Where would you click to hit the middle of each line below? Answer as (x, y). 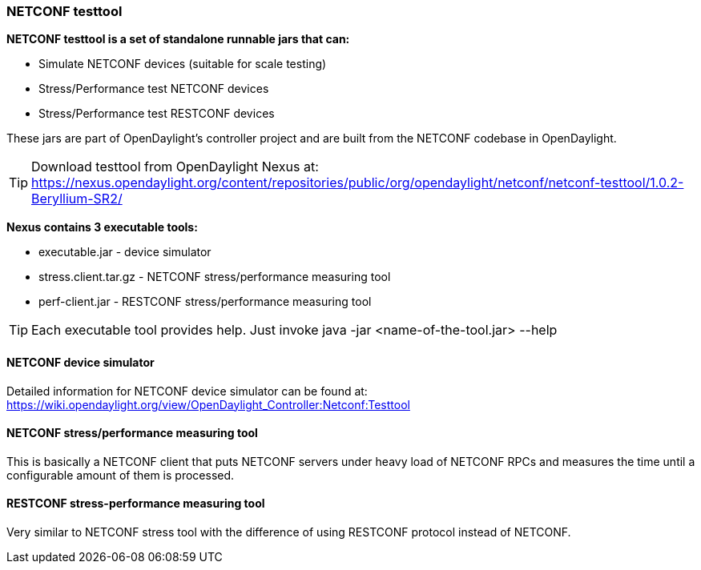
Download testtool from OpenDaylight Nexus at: (175, 167)
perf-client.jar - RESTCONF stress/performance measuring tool (205, 302)
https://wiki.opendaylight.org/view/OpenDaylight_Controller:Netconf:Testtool (208, 404)
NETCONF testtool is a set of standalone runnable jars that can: (178, 39)
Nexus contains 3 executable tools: (102, 227)
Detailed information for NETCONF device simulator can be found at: (187, 391)
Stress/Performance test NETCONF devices (154, 89)
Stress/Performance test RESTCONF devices (157, 114)
